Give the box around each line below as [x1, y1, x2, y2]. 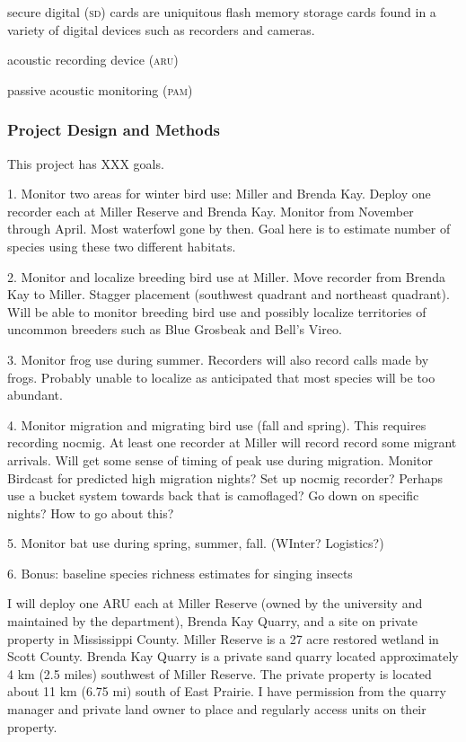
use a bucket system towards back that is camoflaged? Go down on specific [7, 486, 419, 505]
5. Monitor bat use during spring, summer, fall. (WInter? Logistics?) [7, 534, 384, 552]
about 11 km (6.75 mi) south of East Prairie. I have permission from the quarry [7, 682, 447, 701]
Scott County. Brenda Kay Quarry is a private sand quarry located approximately [7, 647, 459, 666]
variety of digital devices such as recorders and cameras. [7, 20, 315, 39]
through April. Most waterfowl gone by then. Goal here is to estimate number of [7, 219, 451, 238]
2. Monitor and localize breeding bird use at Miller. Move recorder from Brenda [7, 267, 445, 286]
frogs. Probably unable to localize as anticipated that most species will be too [7, 367, 435, 386]
